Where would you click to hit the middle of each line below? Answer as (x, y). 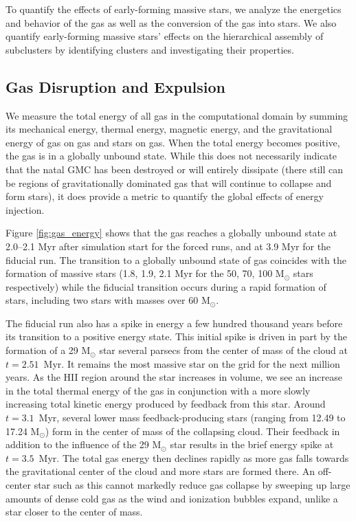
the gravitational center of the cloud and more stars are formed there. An (160, 471)
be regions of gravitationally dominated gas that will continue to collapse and (169, 182)
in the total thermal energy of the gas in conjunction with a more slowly (158, 390)
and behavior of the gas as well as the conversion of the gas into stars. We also (171, 22)
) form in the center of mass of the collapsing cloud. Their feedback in (192, 431)
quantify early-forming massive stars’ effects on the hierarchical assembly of (165, 36)
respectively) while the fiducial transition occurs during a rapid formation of (166, 286)
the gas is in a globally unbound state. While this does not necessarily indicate (171, 156)
